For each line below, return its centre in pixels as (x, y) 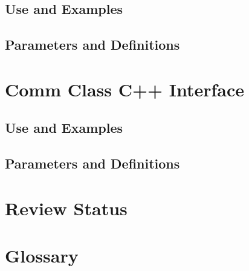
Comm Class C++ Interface (125, 89)
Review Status (66, 208)
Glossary (42, 256)
